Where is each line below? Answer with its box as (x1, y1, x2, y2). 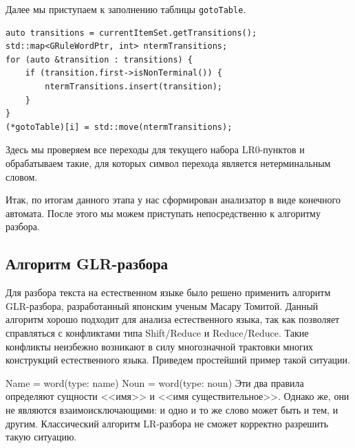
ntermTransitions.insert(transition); (45, 82, 222, 92)
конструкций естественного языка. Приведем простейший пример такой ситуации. (6, 352, 350, 367)
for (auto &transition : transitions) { (6, 54, 193, 65)
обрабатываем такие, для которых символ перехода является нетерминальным (6, 156, 331, 170)
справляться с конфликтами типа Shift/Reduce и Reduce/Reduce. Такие (6, 325, 309, 339)
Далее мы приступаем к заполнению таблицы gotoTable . (6, 2, 246, 16)
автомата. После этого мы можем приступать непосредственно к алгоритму (6, 205, 321, 220)
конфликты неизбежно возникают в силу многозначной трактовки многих (6, 339, 314, 353)
